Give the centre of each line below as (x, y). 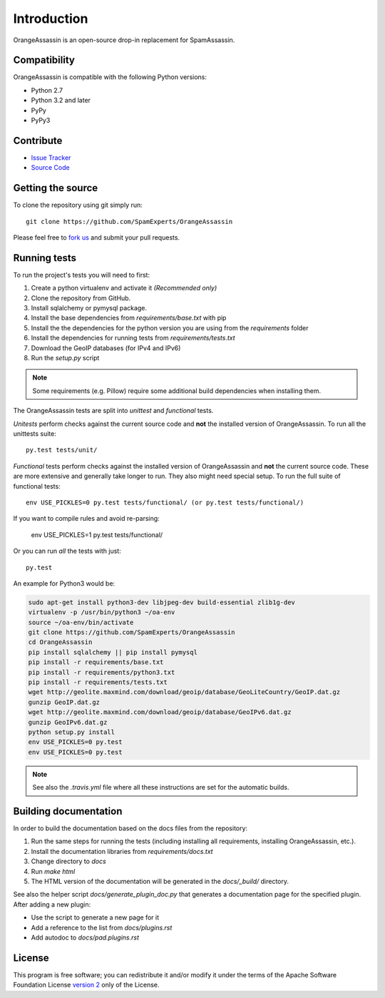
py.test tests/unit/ (62, 450)
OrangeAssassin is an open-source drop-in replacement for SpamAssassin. (124, 40)
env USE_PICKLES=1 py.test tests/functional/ (97, 534)
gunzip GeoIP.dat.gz (64, 702)
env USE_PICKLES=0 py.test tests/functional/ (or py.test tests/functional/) (165, 502)
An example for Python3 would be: (64, 583)
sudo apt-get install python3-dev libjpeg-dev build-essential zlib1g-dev (162, 602)
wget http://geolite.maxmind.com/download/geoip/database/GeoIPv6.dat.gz (160, 712)
